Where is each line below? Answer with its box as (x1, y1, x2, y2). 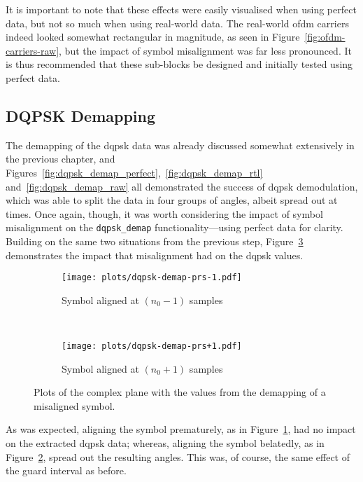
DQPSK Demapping (6, 104, 156, 126)
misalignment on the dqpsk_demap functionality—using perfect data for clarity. (6, 220, 343, 235)
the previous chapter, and (6, 151, 115, 166)
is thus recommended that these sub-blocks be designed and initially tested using (6, 57, 353, 71)
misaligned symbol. (34, 398, 115, 413)
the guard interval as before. (6, 463, 127, 478)
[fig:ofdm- (304, 29, 346, 44)
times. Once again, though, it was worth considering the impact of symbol (6, 206, 323, 221)
